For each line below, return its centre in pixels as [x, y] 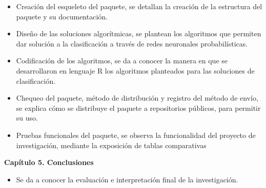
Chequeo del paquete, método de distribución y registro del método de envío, [137, 98]
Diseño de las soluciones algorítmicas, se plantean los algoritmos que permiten [139, 33]
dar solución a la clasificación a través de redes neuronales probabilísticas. [132, 43]
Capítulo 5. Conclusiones [49, 162]
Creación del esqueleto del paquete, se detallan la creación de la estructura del [139, 6]
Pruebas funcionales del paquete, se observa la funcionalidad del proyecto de [136, 135]
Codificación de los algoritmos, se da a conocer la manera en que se [122, 61]
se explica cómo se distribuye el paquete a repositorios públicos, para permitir [138, 108]
